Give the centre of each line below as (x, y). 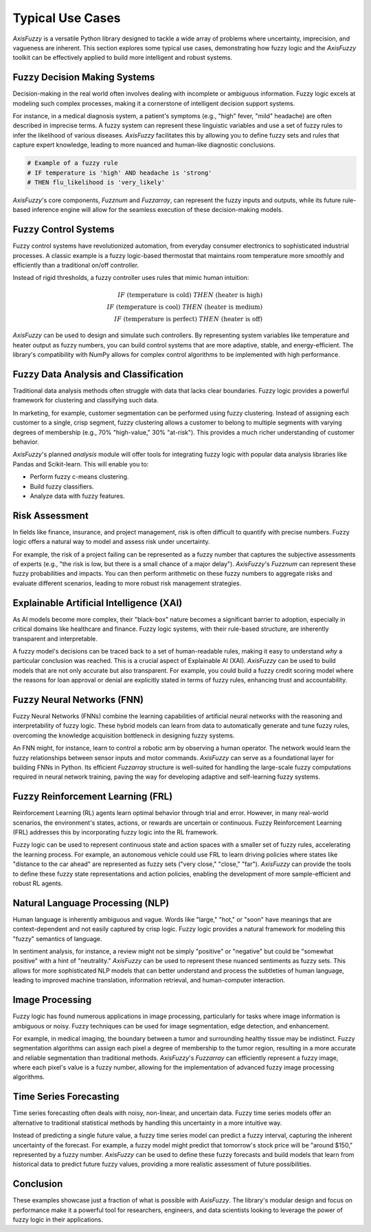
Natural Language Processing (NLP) (91, 903)
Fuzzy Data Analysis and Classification (98, 374)
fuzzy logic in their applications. (58, 1220)
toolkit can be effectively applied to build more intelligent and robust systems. (123, 58)
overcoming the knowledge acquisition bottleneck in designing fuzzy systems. (124, 735)
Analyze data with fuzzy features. (77, 496)
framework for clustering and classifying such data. (86, 400)
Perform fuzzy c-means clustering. (79, 477)
